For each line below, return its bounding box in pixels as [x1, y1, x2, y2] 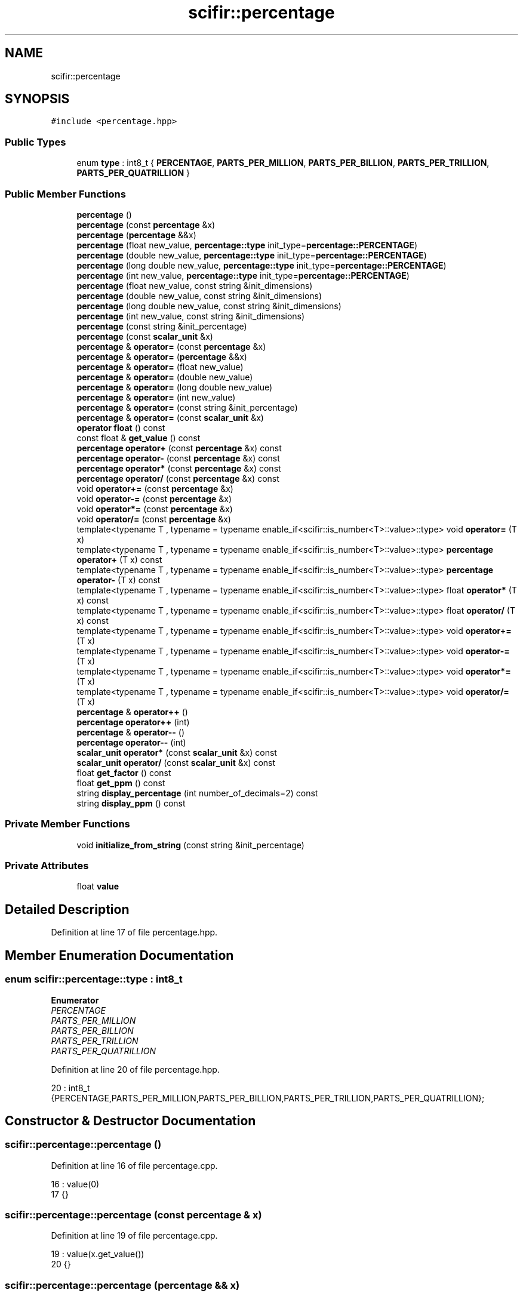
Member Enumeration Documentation [5, 947, 234, 963]
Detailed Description [5, 901, 130, 917]
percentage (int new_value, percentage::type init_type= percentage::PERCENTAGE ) [76, 270, 410, 281]
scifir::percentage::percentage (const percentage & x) [5, 1209, 262, 1221]
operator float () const [76, 422, 165, 433]
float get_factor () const [76, 767, 171, 778]
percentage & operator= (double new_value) [76, 371, 253, 382]
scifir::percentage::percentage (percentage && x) [5, 1279, 240, 1291]
